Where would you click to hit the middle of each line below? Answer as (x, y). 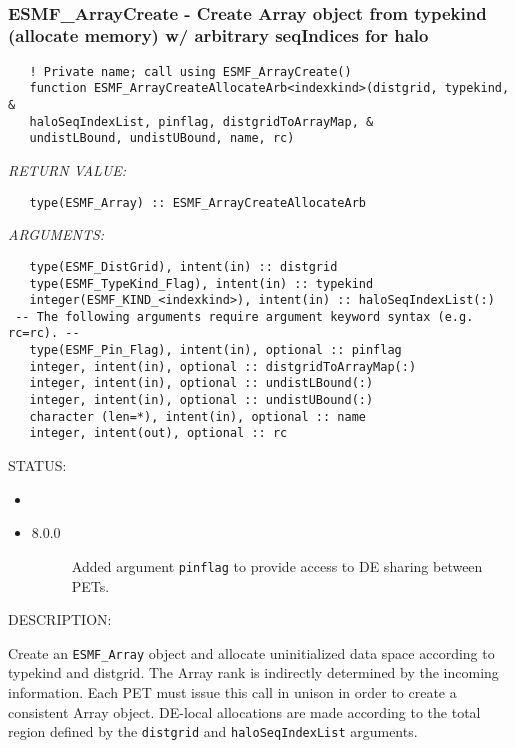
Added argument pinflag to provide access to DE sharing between (277, 565)
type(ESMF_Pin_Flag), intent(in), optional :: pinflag (215, 350)
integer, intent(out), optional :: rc (158, 433)
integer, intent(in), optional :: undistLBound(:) (201, 383)
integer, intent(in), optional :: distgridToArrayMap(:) (223, 366)
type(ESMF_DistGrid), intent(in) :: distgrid (183, 266)
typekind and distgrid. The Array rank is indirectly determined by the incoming (253, 672)
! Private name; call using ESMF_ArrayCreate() (190, 71)
